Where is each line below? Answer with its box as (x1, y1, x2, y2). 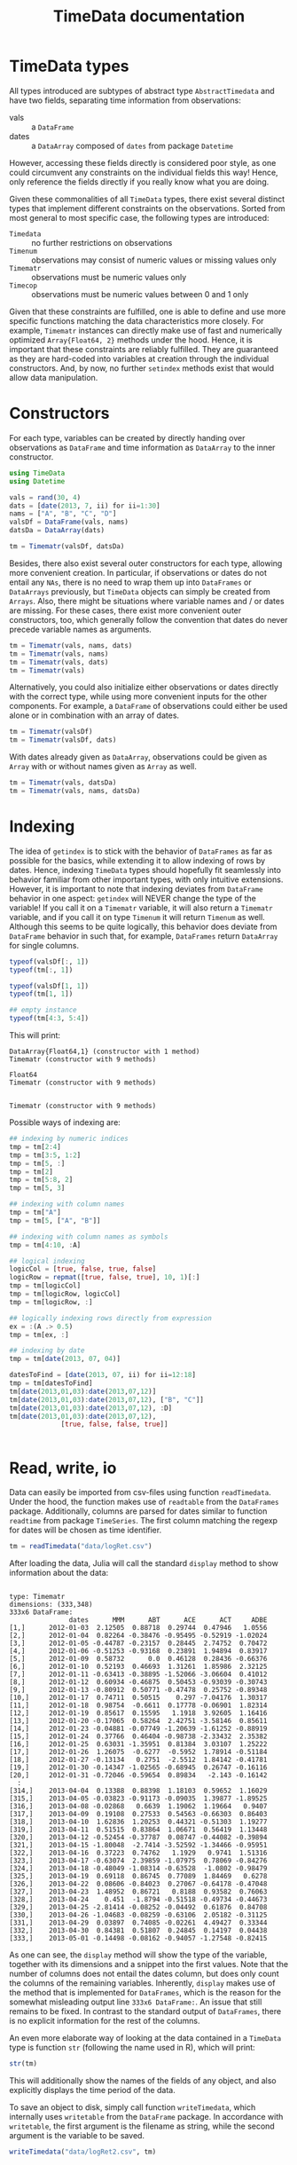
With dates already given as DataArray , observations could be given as (9, 752, 268, 762)
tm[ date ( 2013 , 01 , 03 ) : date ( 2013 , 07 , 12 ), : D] (9, 1404, 173, 1413)
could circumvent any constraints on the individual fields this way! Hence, (9, 167, 278, 177)
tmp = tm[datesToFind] (9, 1379, 93, 1388)
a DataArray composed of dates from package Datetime (31, 140, 234, 151)
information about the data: (9, 1568, 109, 1578)
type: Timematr (9, 1593, 66, 1602)
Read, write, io (9, 1458, 117, 1478)
